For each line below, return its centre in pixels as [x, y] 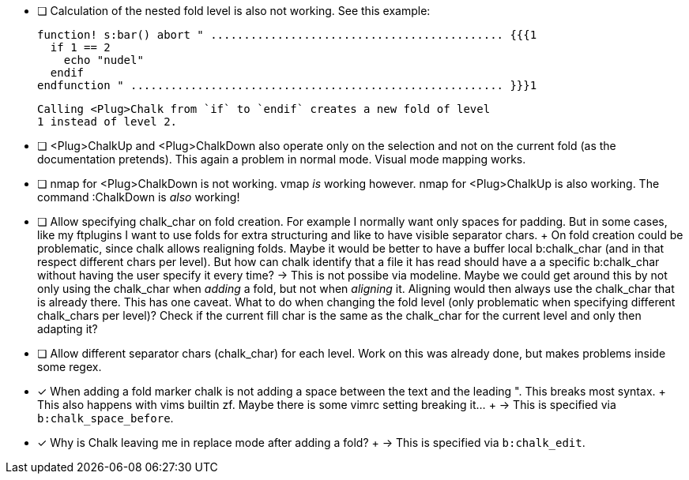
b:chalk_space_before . [105, 418]
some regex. [70, 367]
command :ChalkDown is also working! [139, 197]
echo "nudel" [104, 60]
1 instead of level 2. [107, 122]
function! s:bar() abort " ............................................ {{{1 [287, 35]
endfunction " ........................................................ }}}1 [287, 85]
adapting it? [68, 329]
